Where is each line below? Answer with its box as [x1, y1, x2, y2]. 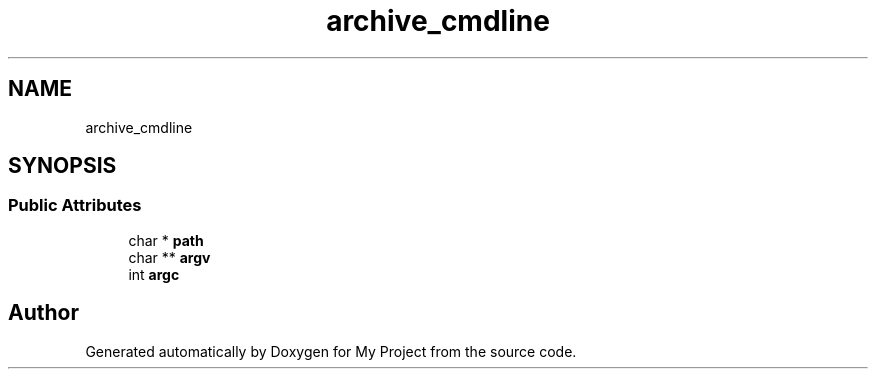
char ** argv [128, 248, 211, 266]
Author [8, 300, 79, 326]
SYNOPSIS [8, 153, 117, 179]
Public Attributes [8, 195, 142, 216]
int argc [128, 265, 180, 283]
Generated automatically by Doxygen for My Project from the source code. [85, 342, 577, 360]
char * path [128, 231, 204, 249]
